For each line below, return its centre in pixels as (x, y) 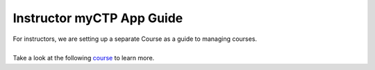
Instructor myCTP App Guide (98, 18)
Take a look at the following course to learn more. (84, 58)
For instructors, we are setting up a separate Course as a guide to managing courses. (135, 39)
